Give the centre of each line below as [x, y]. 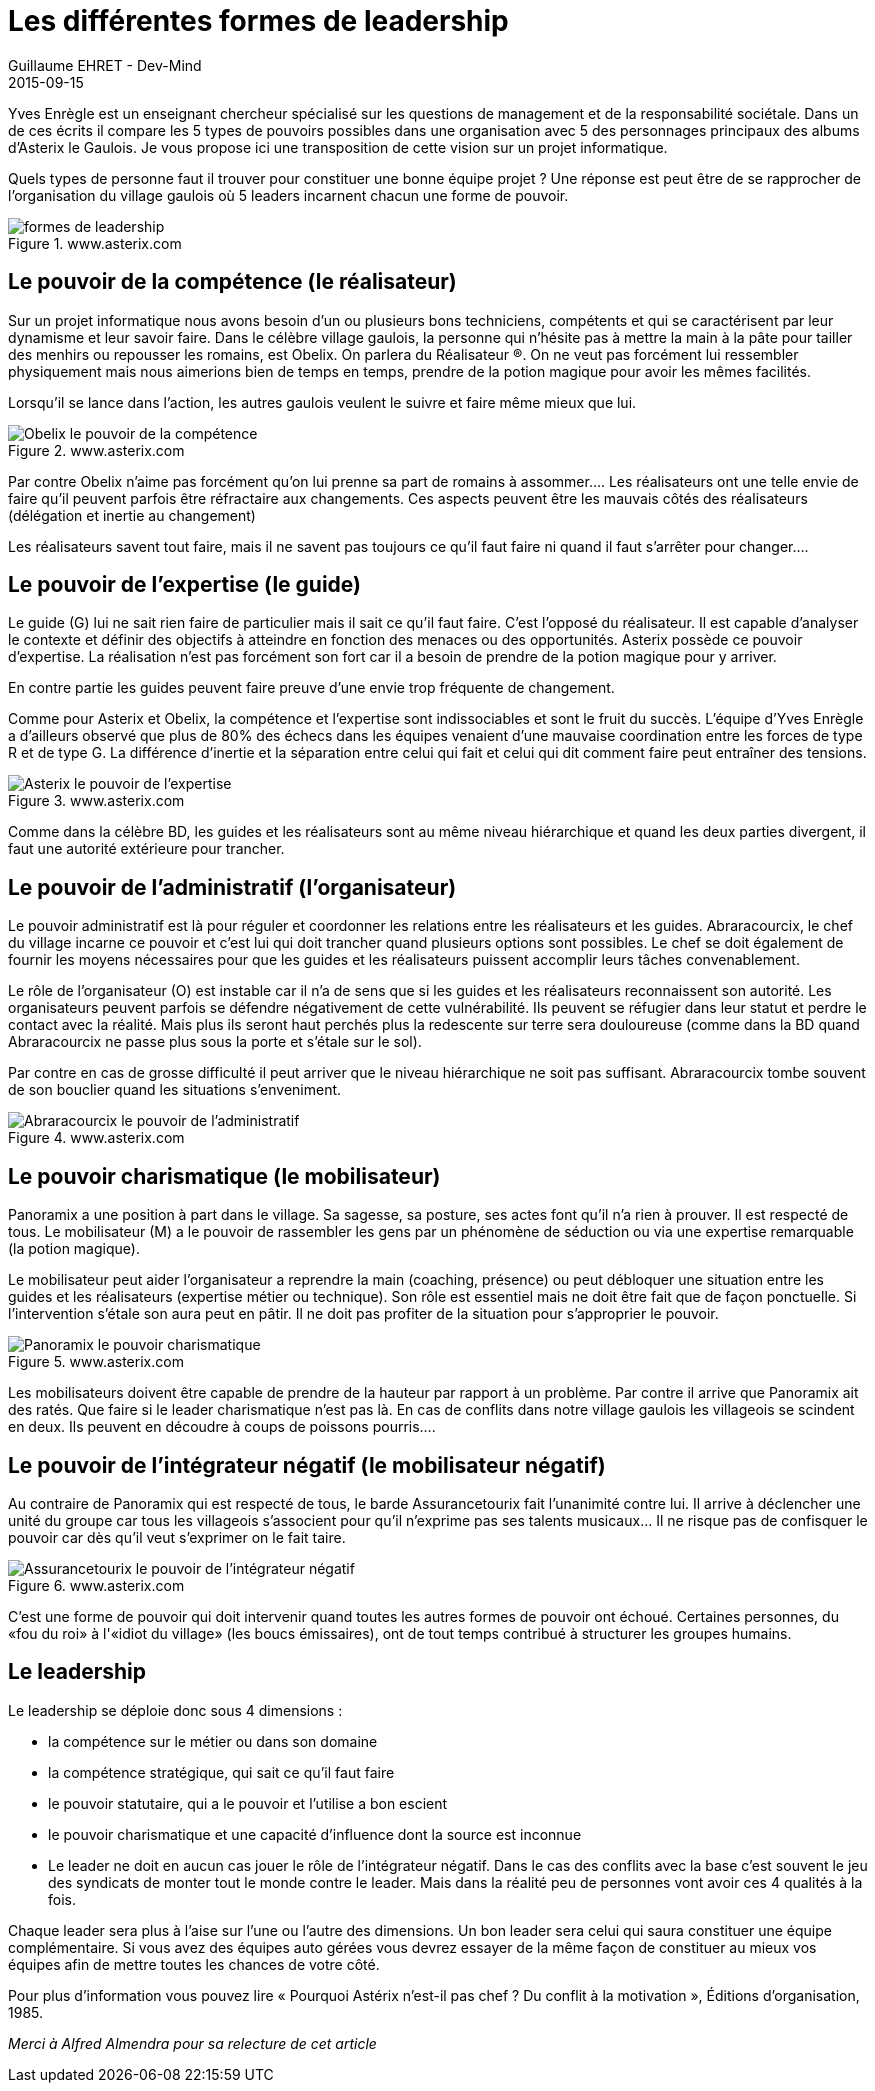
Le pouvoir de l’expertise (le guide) [184, 585]
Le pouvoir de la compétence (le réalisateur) [232, 282]
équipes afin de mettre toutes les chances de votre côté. [194, 1964]
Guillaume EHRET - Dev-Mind [105, 65]
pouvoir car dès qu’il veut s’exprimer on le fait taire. [177, 1537]
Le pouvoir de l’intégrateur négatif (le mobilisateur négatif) [307, 1465]
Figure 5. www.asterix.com [96, 1362]
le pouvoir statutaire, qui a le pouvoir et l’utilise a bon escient [248, 1803]
